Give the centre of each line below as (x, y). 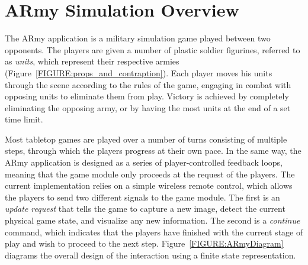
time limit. (24, 119)
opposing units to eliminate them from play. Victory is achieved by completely (147, 96)
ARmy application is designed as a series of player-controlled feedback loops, (144, 162)
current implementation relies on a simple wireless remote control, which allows (149, 185)
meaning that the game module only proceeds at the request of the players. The (150, 174)
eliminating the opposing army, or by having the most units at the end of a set (148, 107)
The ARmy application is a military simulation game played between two (138, 38)
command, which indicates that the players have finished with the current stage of (154, 232)
